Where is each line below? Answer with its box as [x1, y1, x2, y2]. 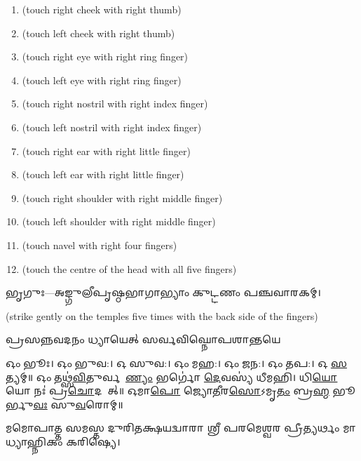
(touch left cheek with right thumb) [22, 25, 175, 40]
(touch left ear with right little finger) [22, 167, 184, 182]
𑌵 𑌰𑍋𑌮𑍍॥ [75, 396, 123, 411]
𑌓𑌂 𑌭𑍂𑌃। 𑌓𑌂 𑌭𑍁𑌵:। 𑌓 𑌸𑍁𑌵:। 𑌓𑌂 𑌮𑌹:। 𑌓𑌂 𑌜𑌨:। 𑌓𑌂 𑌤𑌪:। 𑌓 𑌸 [6, 355, 347, 370]
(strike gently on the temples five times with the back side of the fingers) [6, 308, 318, 323]
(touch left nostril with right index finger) [22, 119, 202, 134]
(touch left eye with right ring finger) [22, 72, 182, 87]
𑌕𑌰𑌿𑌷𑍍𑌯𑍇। [66, 434, 121, 448]
